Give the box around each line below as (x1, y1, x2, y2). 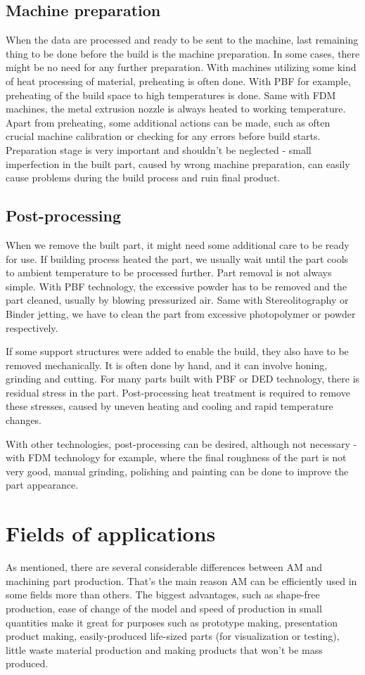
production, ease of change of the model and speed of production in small (6, 600, 322, 615)
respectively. (6, 320, 58, 335)
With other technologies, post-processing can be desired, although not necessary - (6, 436, 357, 451)
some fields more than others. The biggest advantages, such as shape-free (6, 587, 320, 602)
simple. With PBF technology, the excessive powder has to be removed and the (6, 278, 347, 293)
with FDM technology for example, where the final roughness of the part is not (6, 450, 347, 465)
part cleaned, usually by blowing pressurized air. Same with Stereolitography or (6, 292, 349, 307)
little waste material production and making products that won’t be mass (6, 642, 323, 657)
